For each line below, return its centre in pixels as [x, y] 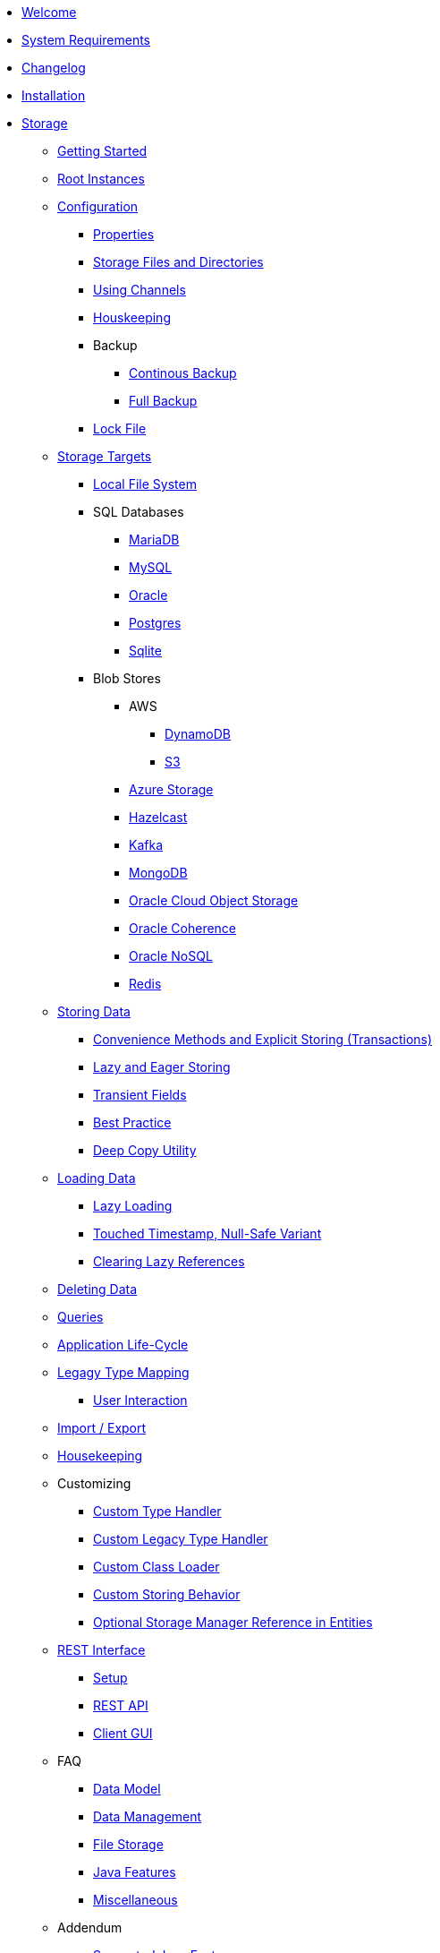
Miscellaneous [135, 1900]
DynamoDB [198, 734]
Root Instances [101, 179]
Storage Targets [105, 456]
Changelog [54, 68]
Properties [124, 234]
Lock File [120, 428]
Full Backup [163, 401]
